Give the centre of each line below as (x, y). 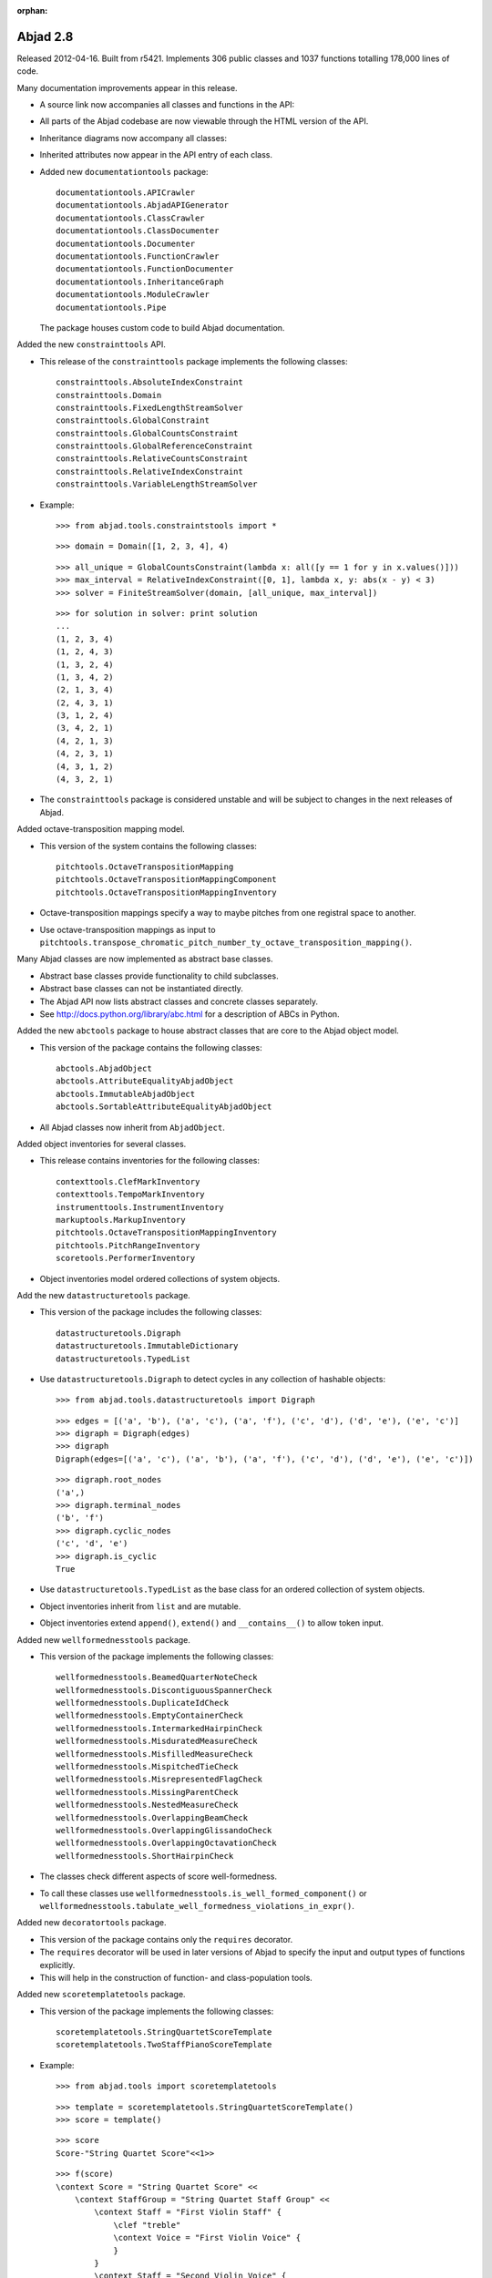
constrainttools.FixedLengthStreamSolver (149, 407)
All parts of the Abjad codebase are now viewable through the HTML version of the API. (204, 121)
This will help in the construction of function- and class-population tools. (176, 1977)
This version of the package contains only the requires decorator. (166, 1939)
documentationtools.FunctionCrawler (138, 256)
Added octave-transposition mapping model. (101, 829)
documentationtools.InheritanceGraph (140, 282)
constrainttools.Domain (109, 395)
